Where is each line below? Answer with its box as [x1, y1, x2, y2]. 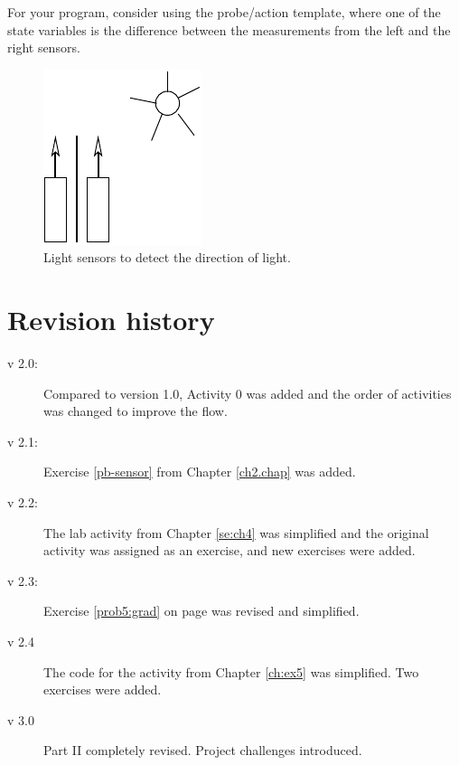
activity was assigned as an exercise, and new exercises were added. [43, 541, 416, 560]
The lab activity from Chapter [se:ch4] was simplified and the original [43, 523, 429, 542]
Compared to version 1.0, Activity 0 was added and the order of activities [43, 383, 452, 402]
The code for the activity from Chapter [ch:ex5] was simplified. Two [43, 662, 419, 681]
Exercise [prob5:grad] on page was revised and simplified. [43, 601, 360, 620]
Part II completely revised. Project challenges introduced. [43, 741, 362, 760]
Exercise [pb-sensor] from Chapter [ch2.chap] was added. [43, 462, 356, 481]
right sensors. [7, 38, 80, 57]
